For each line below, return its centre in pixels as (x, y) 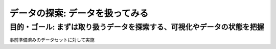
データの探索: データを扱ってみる (79, 13)
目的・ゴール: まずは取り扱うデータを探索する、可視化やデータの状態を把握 (137, 27)
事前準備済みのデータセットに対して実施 (52, 40)
